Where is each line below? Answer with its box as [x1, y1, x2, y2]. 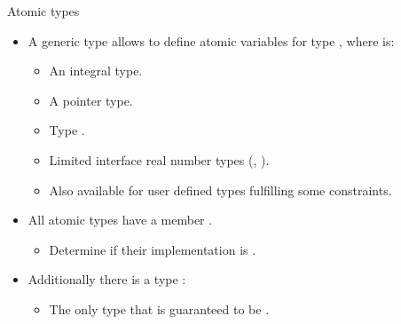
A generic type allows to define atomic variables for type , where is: [28, 31, 395, 50]
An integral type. [49, 61, 143, 80]
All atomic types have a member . [28, 210, 213, 229]
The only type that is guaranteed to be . [49, 299, 270, 318]
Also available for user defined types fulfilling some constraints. [49, 180, 392, 199]
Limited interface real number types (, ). [49, 150, 270, 169]
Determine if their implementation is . [49, 240, 256, 258]
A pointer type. [49, 91, 133, 109]
